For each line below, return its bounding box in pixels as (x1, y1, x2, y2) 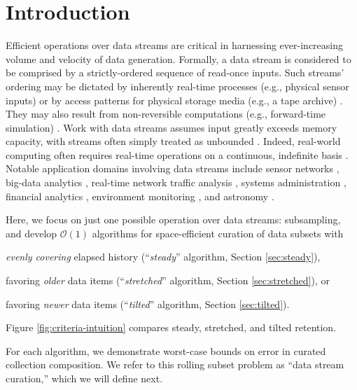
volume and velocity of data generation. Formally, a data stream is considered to (6, 51, 351, 66)
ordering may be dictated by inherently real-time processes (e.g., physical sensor (6, 78, 349, 93)
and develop (6, 225, 57, 240)
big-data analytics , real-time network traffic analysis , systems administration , (6, 175, 346, 190)
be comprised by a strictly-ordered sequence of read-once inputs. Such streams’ (6, 65, 344, 80)
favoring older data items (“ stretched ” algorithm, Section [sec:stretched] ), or (6, 273, 330, 288)
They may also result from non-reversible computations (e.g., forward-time (6, 106, 326, 121)
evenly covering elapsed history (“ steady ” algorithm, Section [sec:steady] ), (6, 249, 321, 264)
